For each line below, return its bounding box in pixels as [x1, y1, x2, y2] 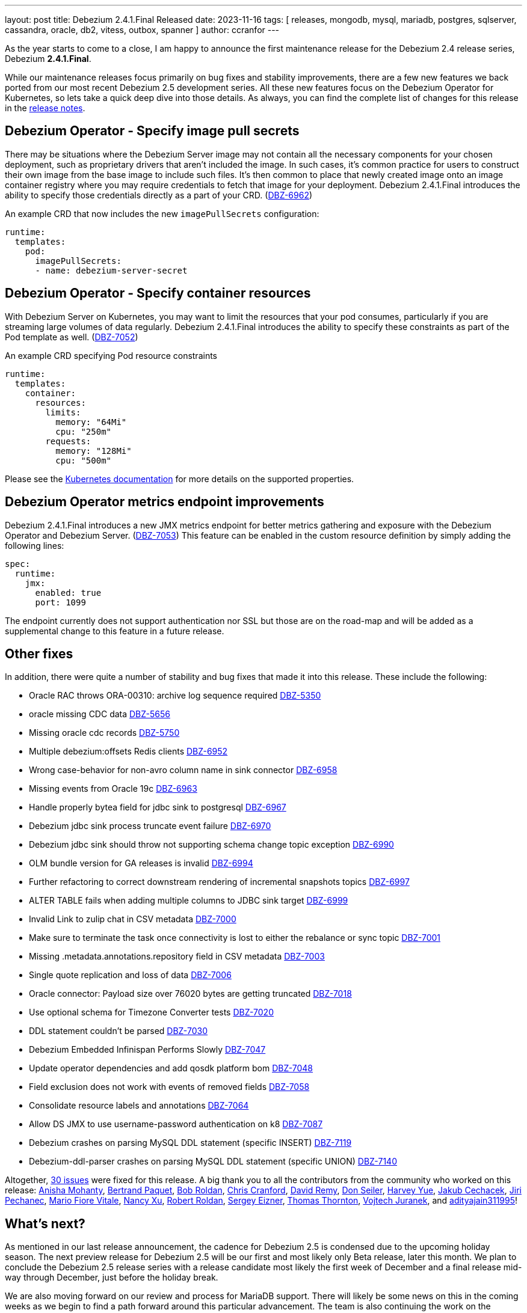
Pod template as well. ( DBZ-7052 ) [5, 331, 138, 342]
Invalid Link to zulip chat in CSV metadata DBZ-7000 [29, 914, 236, 925]
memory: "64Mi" [55, 417, 127, 427]
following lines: [5, 540, 64, 551]
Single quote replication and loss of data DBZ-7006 [29, 970, 232, 981]
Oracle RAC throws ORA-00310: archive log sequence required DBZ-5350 [29, 690, 321, 701]
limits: [45, 407, 81, 417]
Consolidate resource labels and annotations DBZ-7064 [29, 1100, 249, 1111]
